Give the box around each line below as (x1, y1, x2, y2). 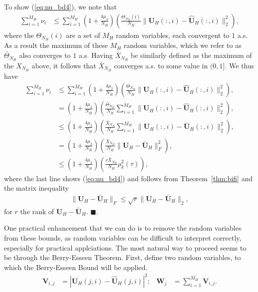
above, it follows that (31, 60, 96, 70)
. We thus (225, 60, 255, 70)
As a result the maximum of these (4, 40, 108, 50)
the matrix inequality (4, 183, 69, 193)
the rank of (20, 206, 54, 216)
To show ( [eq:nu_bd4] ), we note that (4, 1, 117, 11)
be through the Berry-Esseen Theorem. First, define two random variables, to (4, 252, 241, 263)
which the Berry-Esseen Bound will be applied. (4, 262, 148, 272)
